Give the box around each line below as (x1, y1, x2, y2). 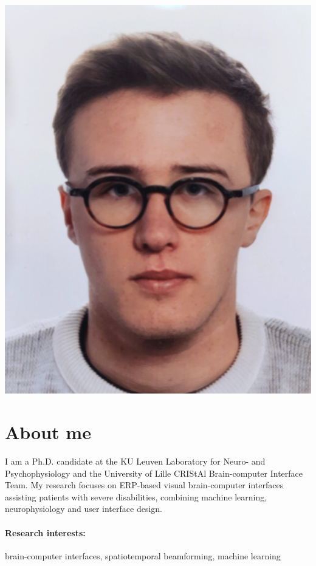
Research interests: (5, 526, 86, 539)
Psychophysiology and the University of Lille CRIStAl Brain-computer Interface (5, 466, 303, 479)
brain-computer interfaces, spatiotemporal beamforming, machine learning (5, 549, 281, 562)
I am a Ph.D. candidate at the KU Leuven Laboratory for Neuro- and (5, 455, 266, 468)
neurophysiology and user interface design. (5, 502, 162, 515)
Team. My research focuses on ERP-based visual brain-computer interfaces (5, 479, 284, 491)
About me (5, 420, 91, 445)
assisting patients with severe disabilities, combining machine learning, (5, 490, 267, 503)
